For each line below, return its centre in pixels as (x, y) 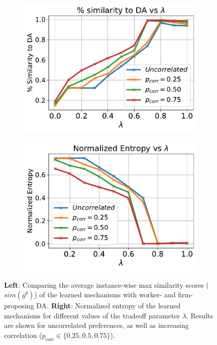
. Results (200, 315)
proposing (19, 306)
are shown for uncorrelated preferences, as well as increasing (96, 325)
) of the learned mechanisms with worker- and (105, 295)
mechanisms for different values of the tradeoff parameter (92, 315)
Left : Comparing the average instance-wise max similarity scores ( (106, 284)
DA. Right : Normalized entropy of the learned (108, 306)
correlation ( (23, 335)
